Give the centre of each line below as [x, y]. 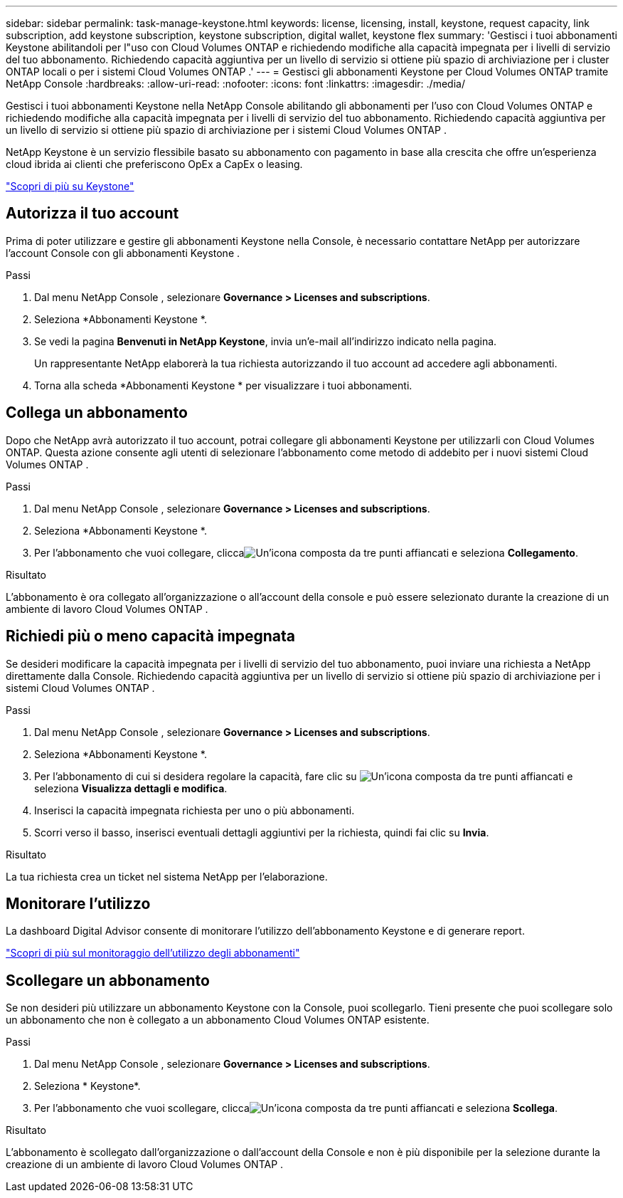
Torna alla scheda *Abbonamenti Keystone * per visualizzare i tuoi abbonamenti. [223, 385]
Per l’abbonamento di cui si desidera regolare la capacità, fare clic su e [304, 776]
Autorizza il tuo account [92, 214]
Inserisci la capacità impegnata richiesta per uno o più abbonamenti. [195, 810]
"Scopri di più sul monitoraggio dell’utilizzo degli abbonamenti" [153, 953]
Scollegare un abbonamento [108, 980]
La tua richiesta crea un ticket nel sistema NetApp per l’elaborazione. [167, 876]
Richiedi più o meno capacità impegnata [150, 636]
